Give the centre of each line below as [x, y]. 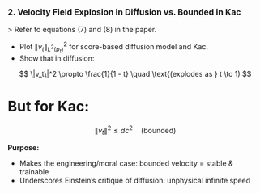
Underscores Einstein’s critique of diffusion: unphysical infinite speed [135, 181]
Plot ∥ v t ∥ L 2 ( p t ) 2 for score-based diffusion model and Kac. [113, 48]
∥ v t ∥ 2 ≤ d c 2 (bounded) [135, 131]
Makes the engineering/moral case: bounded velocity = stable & [126, 163]
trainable [34, 172]
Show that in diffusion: [57, 58]
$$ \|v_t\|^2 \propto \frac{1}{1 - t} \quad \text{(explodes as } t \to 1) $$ [135, 74]
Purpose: [23, 148]
